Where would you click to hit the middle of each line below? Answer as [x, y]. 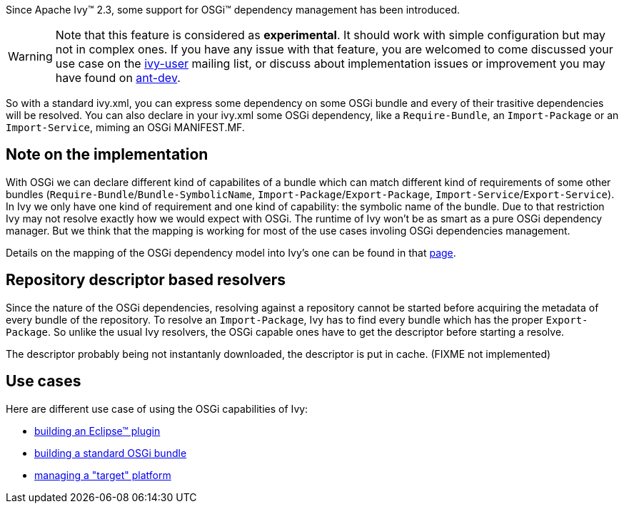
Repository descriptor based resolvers [146, 280]
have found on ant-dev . [118, 78]
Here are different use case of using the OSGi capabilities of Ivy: [157, 408]
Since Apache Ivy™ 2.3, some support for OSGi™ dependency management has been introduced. [233, 10]
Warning [30, 56]
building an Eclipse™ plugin [97, 431]
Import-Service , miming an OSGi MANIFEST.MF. [125, 127]
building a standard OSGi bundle [111, 453]
